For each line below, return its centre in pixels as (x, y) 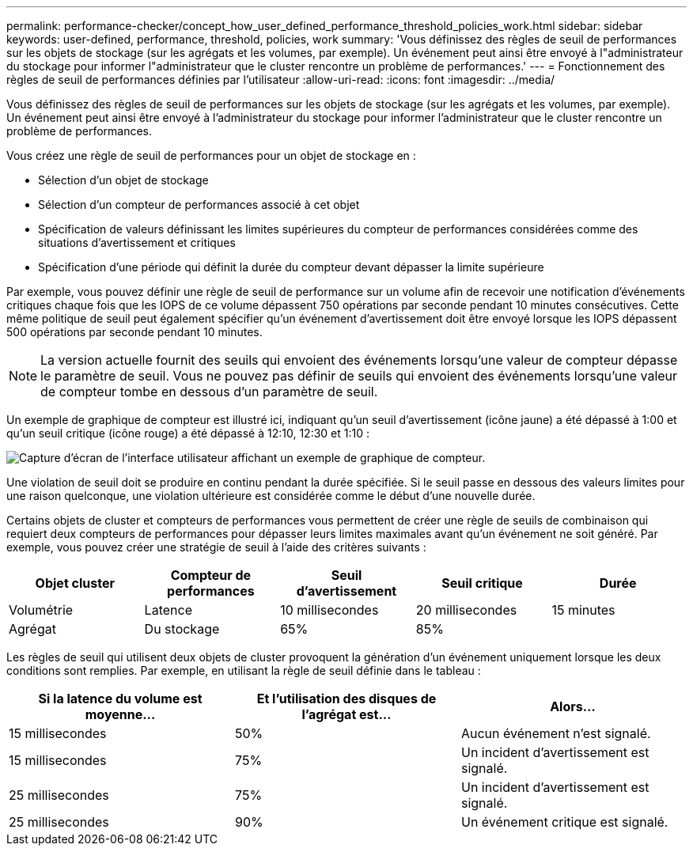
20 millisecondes (466, 610)
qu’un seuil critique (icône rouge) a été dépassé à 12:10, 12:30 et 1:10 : (188, 433)
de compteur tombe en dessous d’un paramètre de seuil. (209, 392)
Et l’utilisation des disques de (346, 699)
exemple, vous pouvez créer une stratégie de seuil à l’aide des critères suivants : (216, 547)
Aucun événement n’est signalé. (556, 733)
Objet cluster (75, 583)
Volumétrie (41, 610)
